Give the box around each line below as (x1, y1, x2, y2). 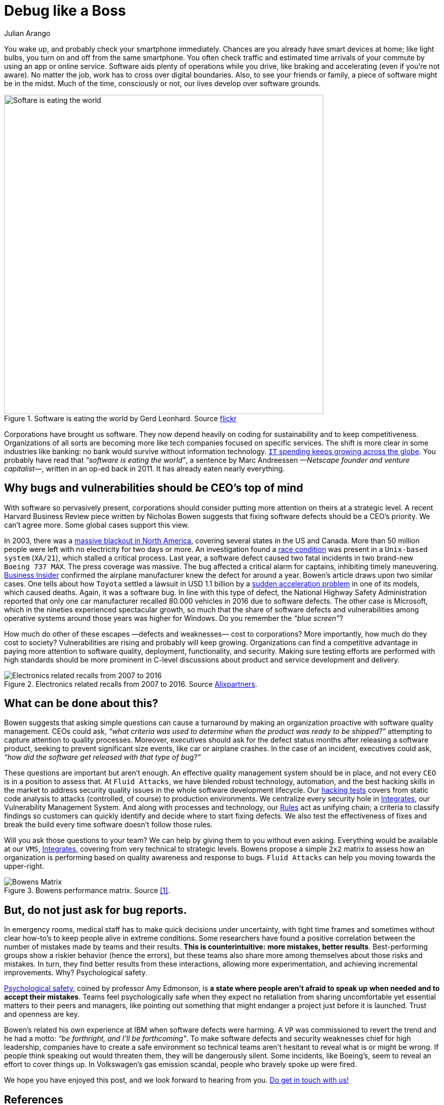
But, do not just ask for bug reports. (4, 903, 187, 916)
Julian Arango (4, 28, 51, 38)
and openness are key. (4, 1010, 80, 1019)
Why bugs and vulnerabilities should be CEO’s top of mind (4, 482, 303, 495)
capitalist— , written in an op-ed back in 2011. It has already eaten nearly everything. (4, 464, 285, 473)
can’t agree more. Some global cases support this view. (4, 520, 190, 529)
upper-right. (4, 862, 45, 871)
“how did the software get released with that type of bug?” (4, 753, 201, 762)
